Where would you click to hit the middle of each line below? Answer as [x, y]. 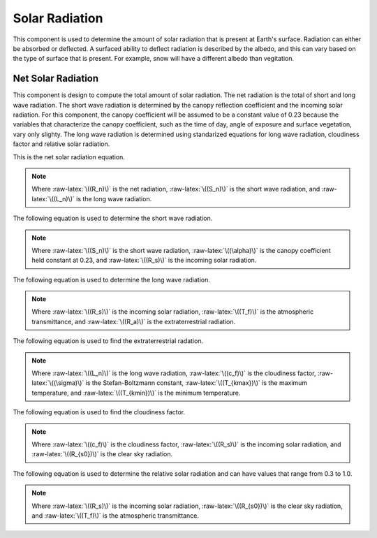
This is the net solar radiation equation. [69, 157]
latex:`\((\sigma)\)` [58, 383]
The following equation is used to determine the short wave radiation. [113, 218]
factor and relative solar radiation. [61, 144]
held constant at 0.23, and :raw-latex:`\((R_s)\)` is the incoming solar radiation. [144, 260]
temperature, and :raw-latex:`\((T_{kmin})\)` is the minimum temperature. [136, 393]
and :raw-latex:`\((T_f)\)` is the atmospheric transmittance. [115, 515]
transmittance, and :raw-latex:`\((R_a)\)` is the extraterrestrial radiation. [134, 321]
